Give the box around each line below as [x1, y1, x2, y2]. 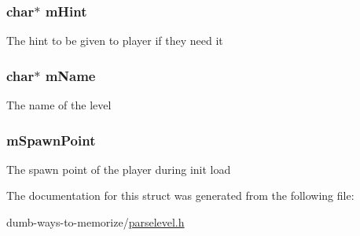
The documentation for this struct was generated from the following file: [6, 187, 354, 204]
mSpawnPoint [6, 130, 96, 149]
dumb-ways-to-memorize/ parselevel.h [6, 214, 185, 230]
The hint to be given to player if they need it [6, 32, 223, 49]
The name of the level [6, 97, 112, 113]
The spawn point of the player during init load [6, 160, 231, 177]
